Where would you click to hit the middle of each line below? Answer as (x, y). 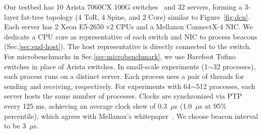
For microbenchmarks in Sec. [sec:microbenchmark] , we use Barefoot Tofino (120, 56)
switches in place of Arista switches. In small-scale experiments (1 (106, 66)
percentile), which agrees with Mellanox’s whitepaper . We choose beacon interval (131, 116)
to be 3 (15, 126)
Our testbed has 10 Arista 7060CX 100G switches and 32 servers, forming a (123, 7)
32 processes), (234, 66)
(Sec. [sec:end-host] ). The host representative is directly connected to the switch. (128, 46)
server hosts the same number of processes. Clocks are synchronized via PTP (123, 96)
